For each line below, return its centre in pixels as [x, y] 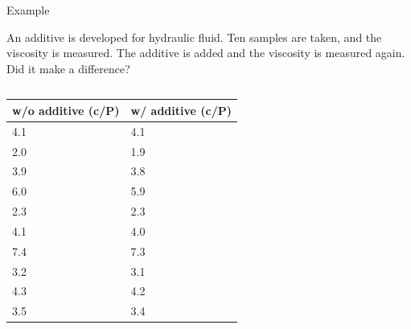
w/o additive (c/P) [66, 110]
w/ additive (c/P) [181, 110]
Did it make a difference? [68, 68]
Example [28, 10]
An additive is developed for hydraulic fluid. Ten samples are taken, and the [194, 37]
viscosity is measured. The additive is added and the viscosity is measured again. [206, 53]
